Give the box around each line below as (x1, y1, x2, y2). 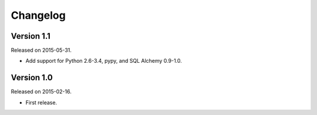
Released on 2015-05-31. (11, 47, 72, 54)
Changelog (11, 9, 66, 22)
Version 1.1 (11, 31, 51, 41)
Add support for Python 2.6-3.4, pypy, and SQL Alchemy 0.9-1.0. (25, 58, 182, 65)
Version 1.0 (11, 73, 53, 83)
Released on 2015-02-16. (11, 88, 72, 95)
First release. (25, 99, 58, 106)
